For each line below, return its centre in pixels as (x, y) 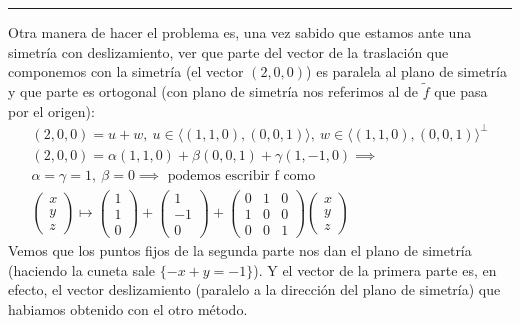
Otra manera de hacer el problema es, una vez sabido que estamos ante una (240, 32)
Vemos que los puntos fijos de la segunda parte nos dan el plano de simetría (240, 249)
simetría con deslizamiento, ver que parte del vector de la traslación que (228, 51)
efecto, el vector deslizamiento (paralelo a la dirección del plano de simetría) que (254, 289)
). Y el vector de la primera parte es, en (375, 269)
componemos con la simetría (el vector (126, 71)
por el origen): (51, 110)
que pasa (461, 91)
